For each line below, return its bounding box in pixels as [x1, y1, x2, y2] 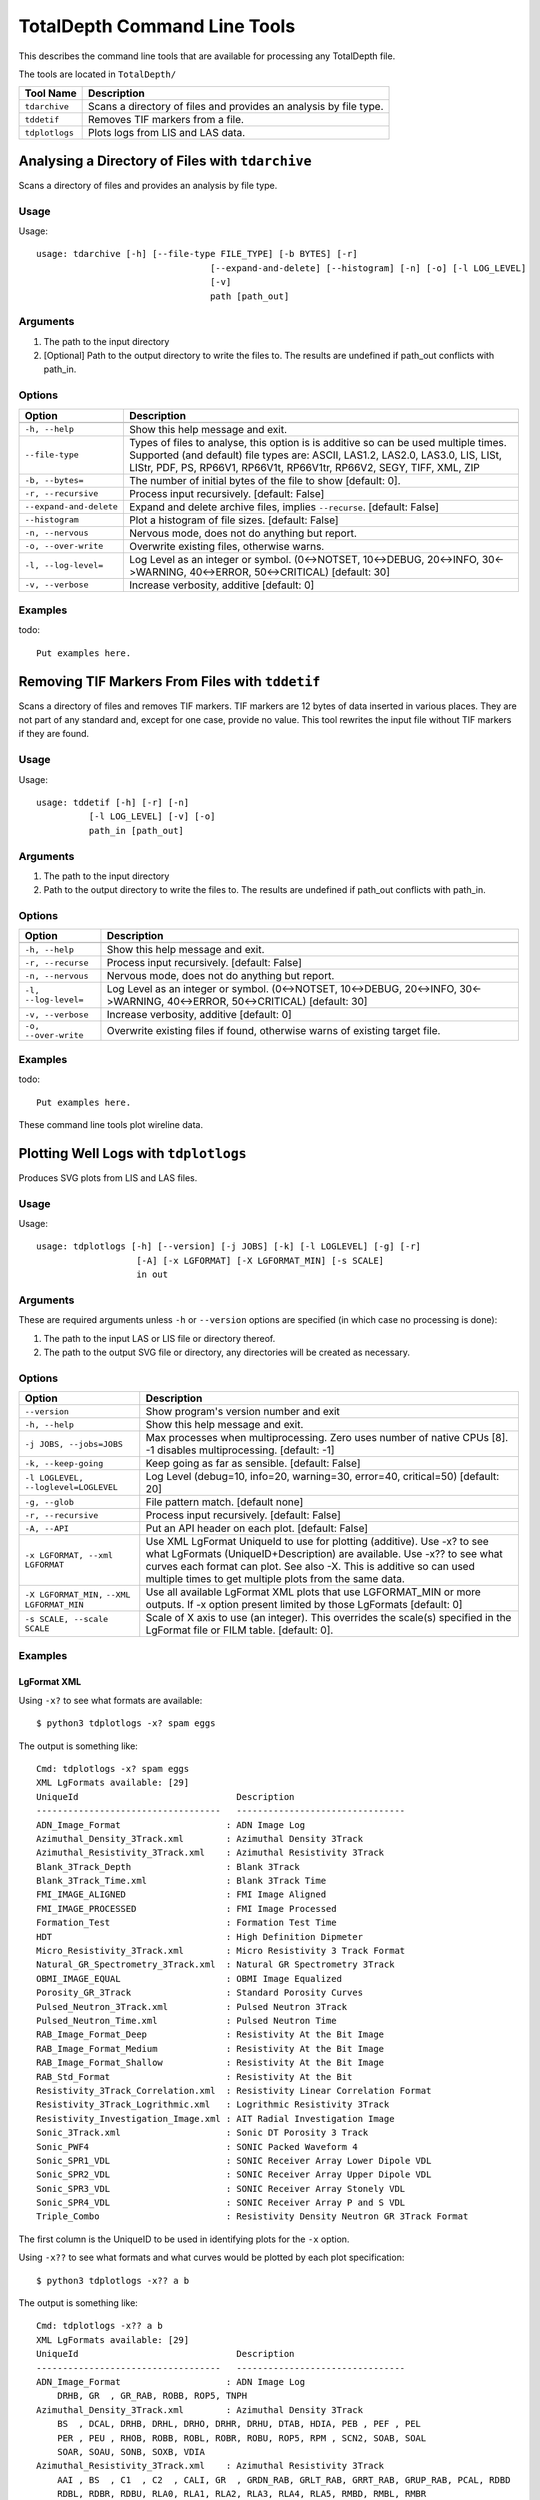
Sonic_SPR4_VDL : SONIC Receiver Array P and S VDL [36, 2197, 406, 2209]
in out [136, 1269, 169, 1280]
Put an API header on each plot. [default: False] [145, 1521, 369, 1535]
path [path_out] [210, 290, 290, 302]
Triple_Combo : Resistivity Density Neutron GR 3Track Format [36, 2211, 469, 2222]
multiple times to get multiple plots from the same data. [145, 1572, 405, 1586]
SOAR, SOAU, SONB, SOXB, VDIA [56, 2446, 205, 2457]
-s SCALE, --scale [24, 1614, 109, 1625]
